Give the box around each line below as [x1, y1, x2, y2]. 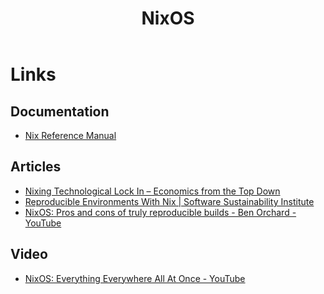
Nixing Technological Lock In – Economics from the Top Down [24, 185, 281, 197]
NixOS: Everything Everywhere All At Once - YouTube [24, 272, 246, 284]
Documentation [10, 103, 110, 120]
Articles [10, 158, 62, 176]
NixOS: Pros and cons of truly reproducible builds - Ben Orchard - [24, 206, 297, 218]
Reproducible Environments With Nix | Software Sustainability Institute [24, 195, 315, 207]
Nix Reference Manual [24, 130, 117, 141]
